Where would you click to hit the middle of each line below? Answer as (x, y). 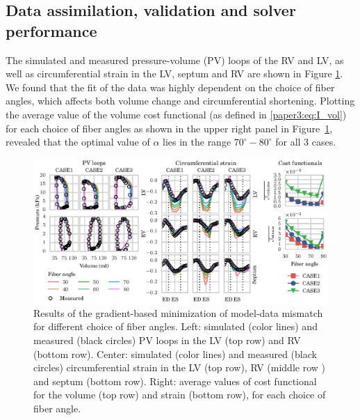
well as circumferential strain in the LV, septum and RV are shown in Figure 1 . (174, 73)
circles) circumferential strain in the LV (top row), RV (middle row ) (179, 367)
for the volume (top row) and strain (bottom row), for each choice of (180, 395)
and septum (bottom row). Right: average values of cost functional (175, 381)
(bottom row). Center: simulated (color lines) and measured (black (175, 353)
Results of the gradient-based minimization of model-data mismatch (178, 312)
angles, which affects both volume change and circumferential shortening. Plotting (180, 101)
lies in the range (197, 142)
